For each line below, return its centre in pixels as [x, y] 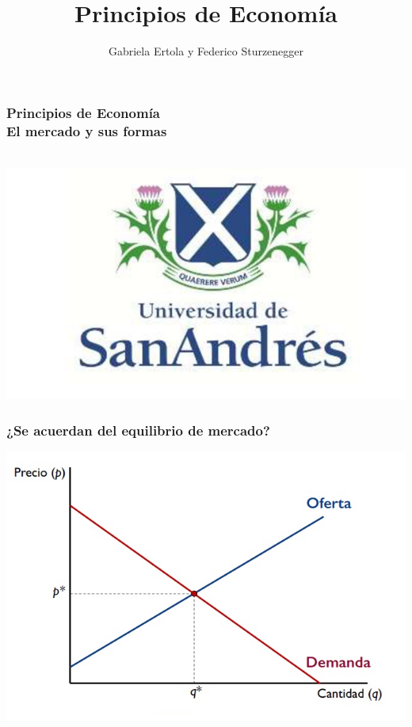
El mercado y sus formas [87, 130]
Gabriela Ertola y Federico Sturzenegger [206, 51]
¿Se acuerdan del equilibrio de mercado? [138, 430]
